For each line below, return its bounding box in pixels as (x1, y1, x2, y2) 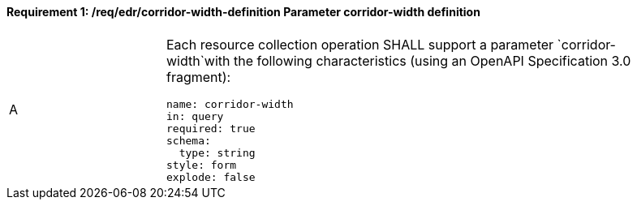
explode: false (166, 170, 256, 183)
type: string (179, 146, 256, 159)
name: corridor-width (166, 97, 294, 110)
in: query (166, 109, 224, 122)
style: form (166, 158, 237, 171)
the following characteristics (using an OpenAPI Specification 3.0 (234, 52, 631, 69)
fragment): (166, 68, 231, 85)
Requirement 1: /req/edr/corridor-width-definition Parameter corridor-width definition (6, 5, 480, 19)
